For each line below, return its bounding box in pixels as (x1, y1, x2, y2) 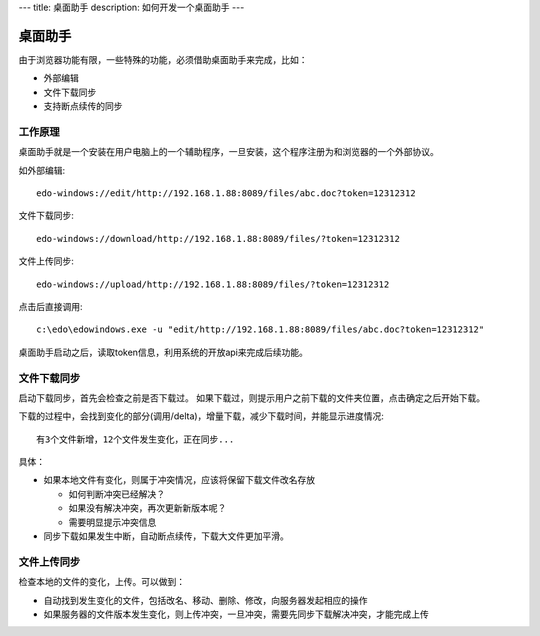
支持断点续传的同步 (43, 100, 123, 112)
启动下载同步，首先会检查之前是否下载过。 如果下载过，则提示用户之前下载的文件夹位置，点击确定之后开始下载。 (18, 391, 485, 404)
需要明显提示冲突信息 (68, 516, 157, 528)
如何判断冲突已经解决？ (68, 488, 165, 500)
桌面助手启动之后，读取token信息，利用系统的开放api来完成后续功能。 (18, 346, 309, 358)
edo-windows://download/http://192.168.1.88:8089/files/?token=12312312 (36, 233, 400, 244)
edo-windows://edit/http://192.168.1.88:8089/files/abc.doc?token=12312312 (36, 188, 416, 199)
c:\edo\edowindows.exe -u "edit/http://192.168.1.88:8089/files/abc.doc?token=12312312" (36, 324, 485, 335)
